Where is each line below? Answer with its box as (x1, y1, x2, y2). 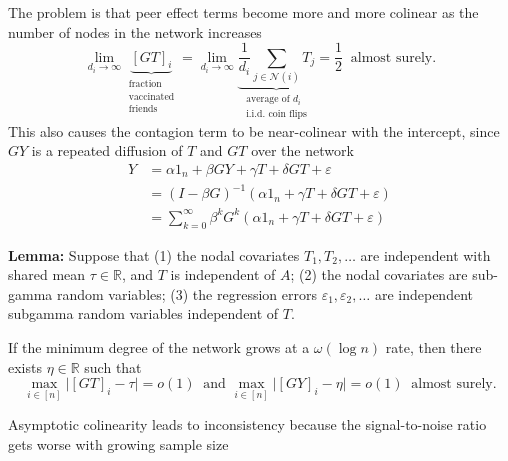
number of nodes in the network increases (8, 21, 262, 42)
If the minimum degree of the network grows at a (8, 336, 310, 357)
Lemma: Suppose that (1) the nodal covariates (8, 244, 300, 265)
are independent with (360, 244, 491, 265)
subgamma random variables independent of (8, 303, 279, 324)
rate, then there (385, 336, 482, 357)
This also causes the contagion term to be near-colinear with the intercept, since (8, 120, 500, 141)
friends (128, 103, 158, 114)
